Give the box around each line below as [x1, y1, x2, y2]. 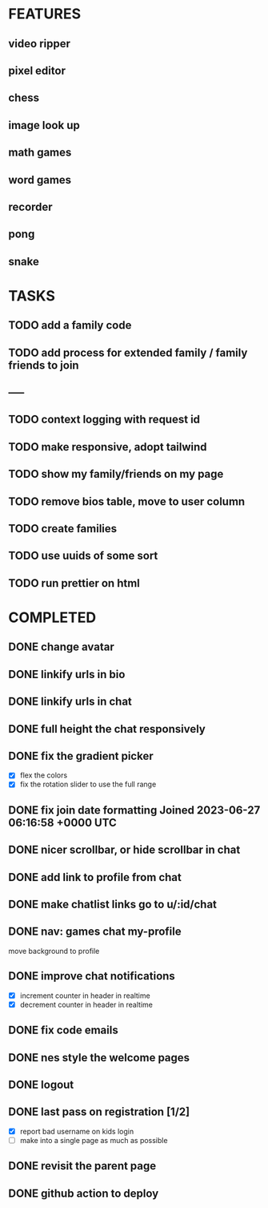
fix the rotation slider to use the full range [19, 779, 157, 790]
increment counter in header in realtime [19, 991, 150, 1000]
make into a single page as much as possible [19, 1135, 168, 1145]
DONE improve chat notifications [8, 969, 176, 983]
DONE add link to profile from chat [8, 871, 182, 884]
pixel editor [8, 63, 66, 77]
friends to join [8, 358, 79, 372]
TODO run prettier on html [8, 576, 140, 590]
